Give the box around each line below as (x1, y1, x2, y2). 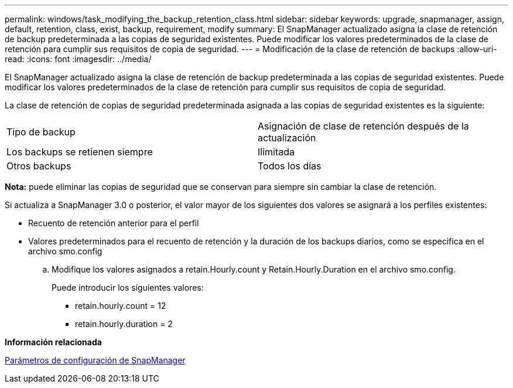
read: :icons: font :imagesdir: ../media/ (5, 54, 152, 64)
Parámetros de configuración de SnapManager (5, 355, 186, 365)
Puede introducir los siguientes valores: (52, 283, 204, 292)
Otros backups (6, 160, 71, 172)
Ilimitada (258, 146, 295, 158)
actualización (258, 132, 316, 144)
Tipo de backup (6, 126, 76, 138)
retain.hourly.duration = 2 (75, 319, 173, 329)
